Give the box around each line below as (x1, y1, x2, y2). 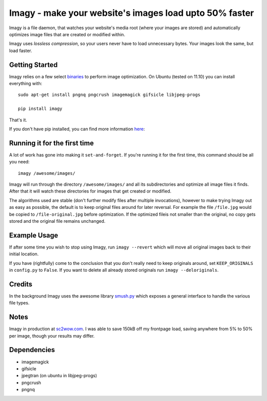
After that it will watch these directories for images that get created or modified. (9, 188, 172, 194)
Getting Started (9, 60, 58, 69)
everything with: (9, 81, 42, 87)
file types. (9, 300, 30, 306)
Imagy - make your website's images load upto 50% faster (9, 7, 254, 18)
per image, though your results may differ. (9, 333, 95, 339)
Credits (9, 280, 33, 288)
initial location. (9, 251, 39, 257)
